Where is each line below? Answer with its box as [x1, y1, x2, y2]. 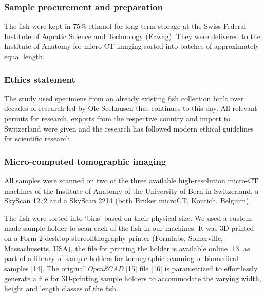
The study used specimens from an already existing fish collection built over [4, 92, 243, 103]
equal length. [4, 51, 45, 61]
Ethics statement [4, 72, 75, 85]
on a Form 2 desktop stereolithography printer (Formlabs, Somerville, [4, 232, 223, 243]
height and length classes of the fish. [4, 283, 118, 293]
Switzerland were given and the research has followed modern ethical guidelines [4, 123, 254, 134]
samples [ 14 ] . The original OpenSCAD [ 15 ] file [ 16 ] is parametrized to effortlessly [4, 263, 258, 273]
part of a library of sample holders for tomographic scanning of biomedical [4, 253, 238, 264]
